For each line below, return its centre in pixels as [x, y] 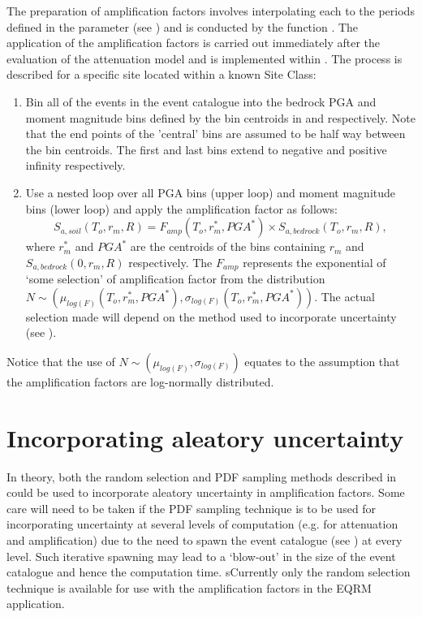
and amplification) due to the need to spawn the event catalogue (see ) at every [205, 540]
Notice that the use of [61, 361]
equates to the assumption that [322, 361]
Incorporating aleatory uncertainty [205, 437]
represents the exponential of [314, 262]
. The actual [344, 296]
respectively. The [170, 262]
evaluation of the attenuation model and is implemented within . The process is [205, 58]
